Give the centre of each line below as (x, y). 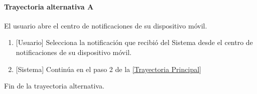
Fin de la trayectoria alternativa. (54, 86)
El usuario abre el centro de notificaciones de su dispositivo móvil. (106, 25)
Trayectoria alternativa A (49, 6)
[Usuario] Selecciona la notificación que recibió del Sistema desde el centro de (134, 42)
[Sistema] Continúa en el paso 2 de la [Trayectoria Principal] (108, 69)
